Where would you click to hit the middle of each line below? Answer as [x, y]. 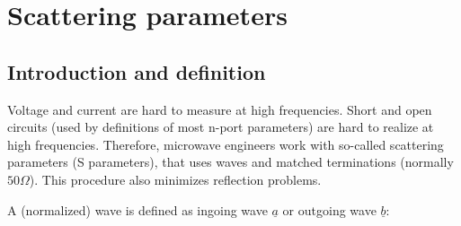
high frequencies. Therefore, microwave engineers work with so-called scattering [226, 144]
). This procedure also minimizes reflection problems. [175, 179]
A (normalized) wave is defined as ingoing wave [137, 209]
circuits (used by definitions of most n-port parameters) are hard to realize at [221, 127]
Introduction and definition [137, 71]
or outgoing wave [329, 209]
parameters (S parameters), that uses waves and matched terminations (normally [230, 162]
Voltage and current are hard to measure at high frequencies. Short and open [220, 109]
